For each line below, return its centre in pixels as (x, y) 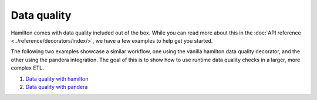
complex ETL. (27, 68)
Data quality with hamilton (57, 78)
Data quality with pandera (57, 87)
